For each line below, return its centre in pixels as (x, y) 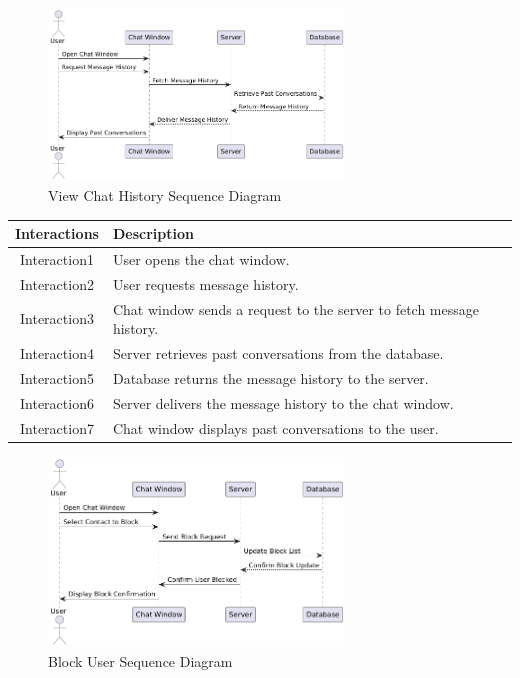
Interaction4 (57, 353)
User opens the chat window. (201, 258)
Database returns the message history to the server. (270, 377)
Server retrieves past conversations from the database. (278, 353)
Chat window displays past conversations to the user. (275, 427)
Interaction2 (57, 283)
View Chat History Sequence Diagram (165, 194)
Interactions (57, 233)
